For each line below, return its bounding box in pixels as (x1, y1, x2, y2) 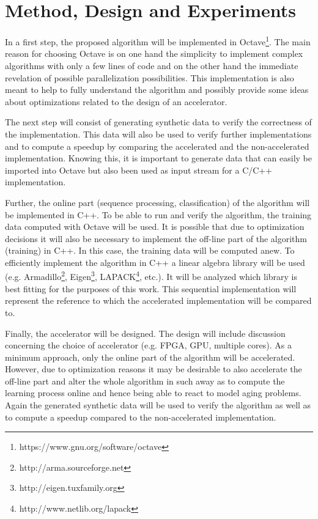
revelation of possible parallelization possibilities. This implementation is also (5, 71, 294, 84)
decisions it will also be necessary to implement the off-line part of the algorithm (5, 232, 307, 245)
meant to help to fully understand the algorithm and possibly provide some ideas (5, 83, 309, 96)
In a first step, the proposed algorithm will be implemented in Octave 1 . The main (5, 34, 311, 48)
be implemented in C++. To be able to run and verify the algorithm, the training (5, 208, 312, 221)
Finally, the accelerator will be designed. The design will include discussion (5, 326, 286, 339)
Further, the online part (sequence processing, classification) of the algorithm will (5, 196, 310, 208)
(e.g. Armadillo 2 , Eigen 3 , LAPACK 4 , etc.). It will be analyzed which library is (5, 268, 298, 283)
